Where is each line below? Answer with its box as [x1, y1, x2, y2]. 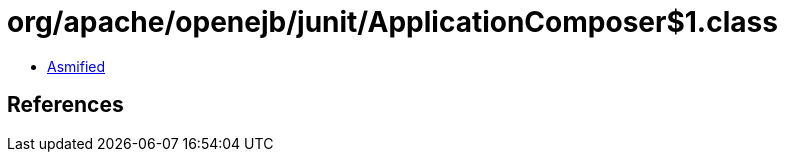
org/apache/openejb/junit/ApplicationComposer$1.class [7, 5, 778, 39]
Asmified [47, 57, 106, 75]
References [7, 92, 124, 118]
